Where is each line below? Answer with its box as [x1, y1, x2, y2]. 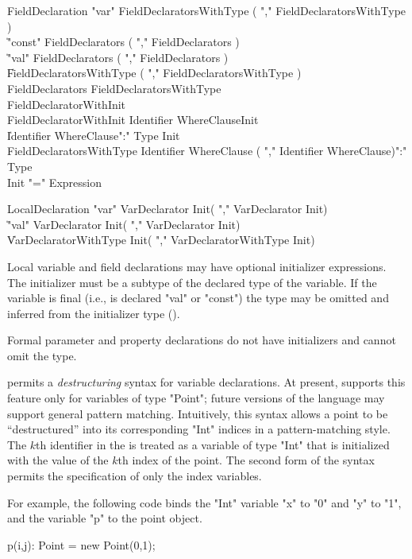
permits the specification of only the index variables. [7, 468, 262, 484]
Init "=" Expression [7, 173, 102, 190]
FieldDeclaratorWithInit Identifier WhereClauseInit [7, 111, 259, 128]
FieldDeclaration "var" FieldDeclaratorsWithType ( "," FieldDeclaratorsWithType [7, 2, 406, 18]
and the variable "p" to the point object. [7, 510, 202, 526]
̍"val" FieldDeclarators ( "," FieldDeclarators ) [7, 49, 229, 65]
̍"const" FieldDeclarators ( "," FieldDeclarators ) [7, 33, 240, 50]
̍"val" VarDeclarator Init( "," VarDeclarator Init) [7, 215, 241, 232]
